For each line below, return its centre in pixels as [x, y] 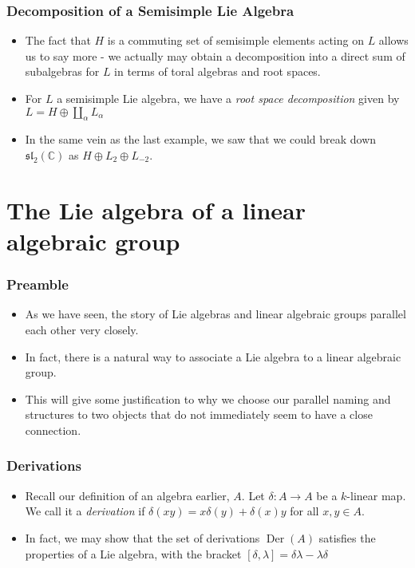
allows [393, 40]
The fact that [58, 40]
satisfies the [347, 537]
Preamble [38, 284]
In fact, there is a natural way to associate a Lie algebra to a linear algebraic [213, 356]
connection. [53, 430]
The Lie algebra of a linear [156, 209]
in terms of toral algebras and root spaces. [217, 71]
